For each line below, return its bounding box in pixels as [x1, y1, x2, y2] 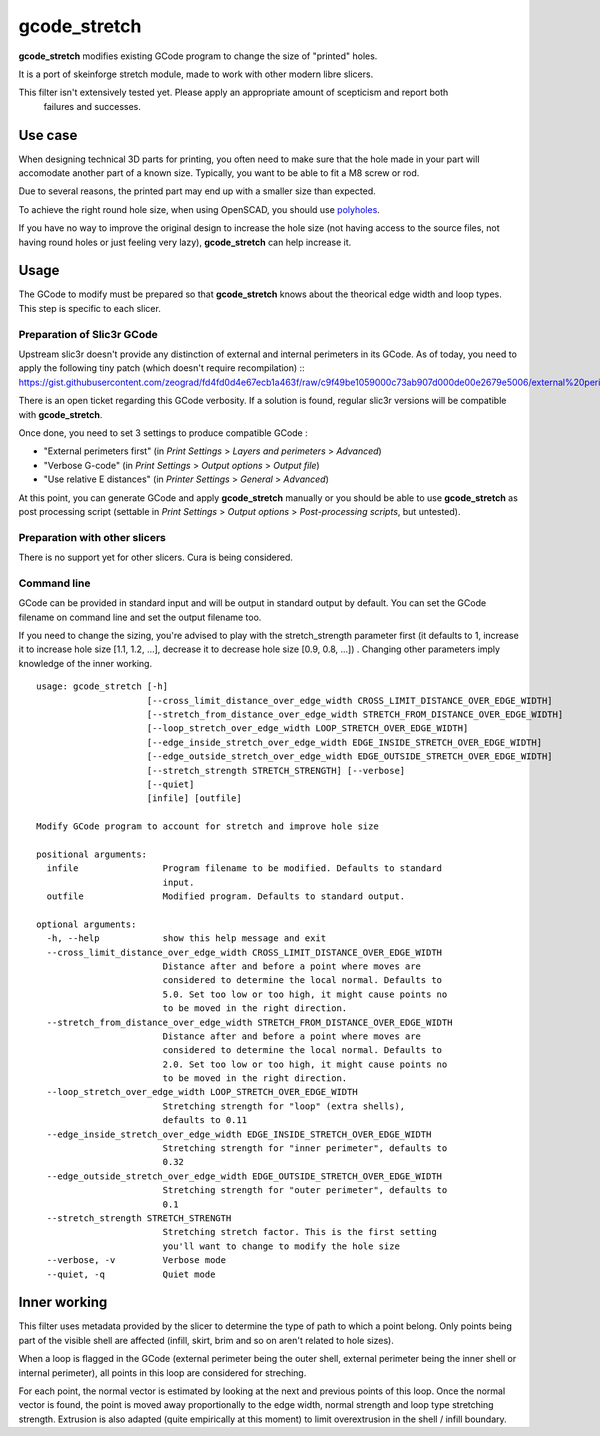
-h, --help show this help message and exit [46, 933, 327, 944]
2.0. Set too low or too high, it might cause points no [162, 1058, 448, 1070]
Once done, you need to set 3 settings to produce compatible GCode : [18, 426, 309, 439]
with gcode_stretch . [18, 408, 103, 420]
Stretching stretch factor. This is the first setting [162, 1226, 437, 1238]
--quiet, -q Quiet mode [46, 1268, 216, 1280]
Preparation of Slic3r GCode [18, 327, 159, 341]
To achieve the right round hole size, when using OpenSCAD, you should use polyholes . [18, 203, 380, 215]
